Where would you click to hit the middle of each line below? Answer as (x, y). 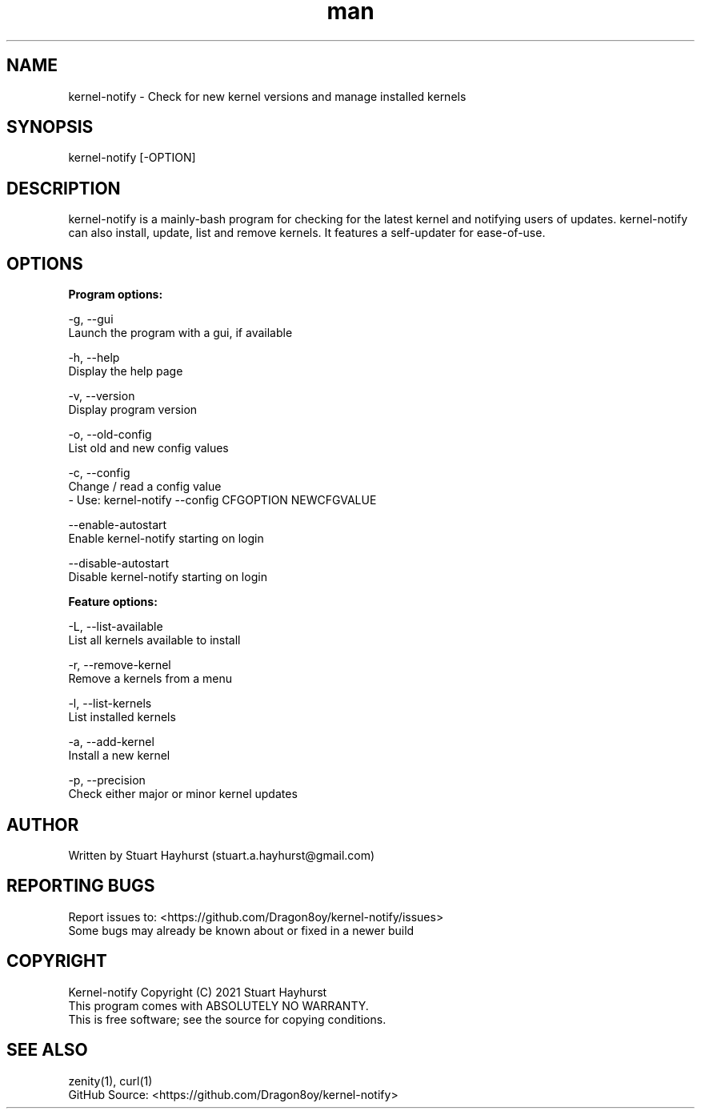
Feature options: (113, 602)
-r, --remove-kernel (120, 665)
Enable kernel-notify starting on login (166, 539)
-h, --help (94, 358)
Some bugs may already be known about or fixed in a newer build (241, 930)
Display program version (133, 410)
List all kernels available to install (154, 640)
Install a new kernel (119, 756)
